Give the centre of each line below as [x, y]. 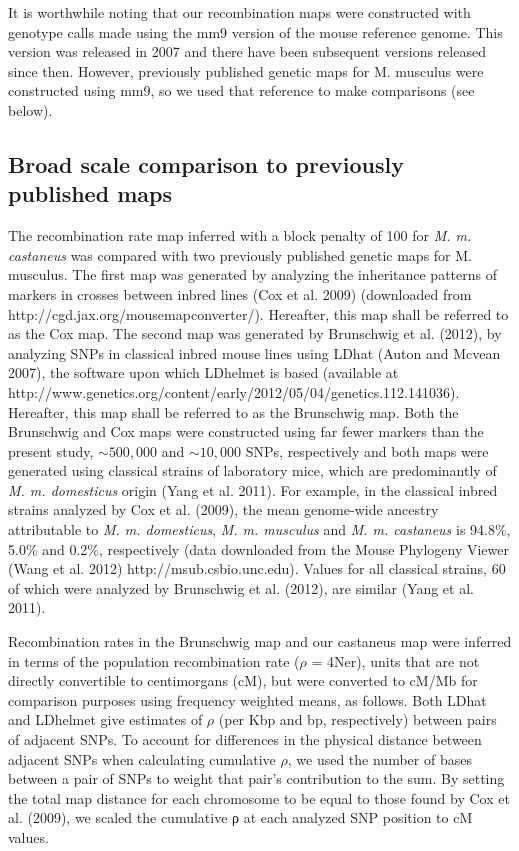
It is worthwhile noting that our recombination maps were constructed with [239, 12]
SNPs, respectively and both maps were [367, 450]
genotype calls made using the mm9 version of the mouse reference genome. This [255, 31]
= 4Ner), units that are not [395, 660]
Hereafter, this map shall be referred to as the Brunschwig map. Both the [233, 411]
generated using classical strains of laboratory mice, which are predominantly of [252, 470]
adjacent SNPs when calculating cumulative [142, 758]
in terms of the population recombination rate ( [154, 660]
